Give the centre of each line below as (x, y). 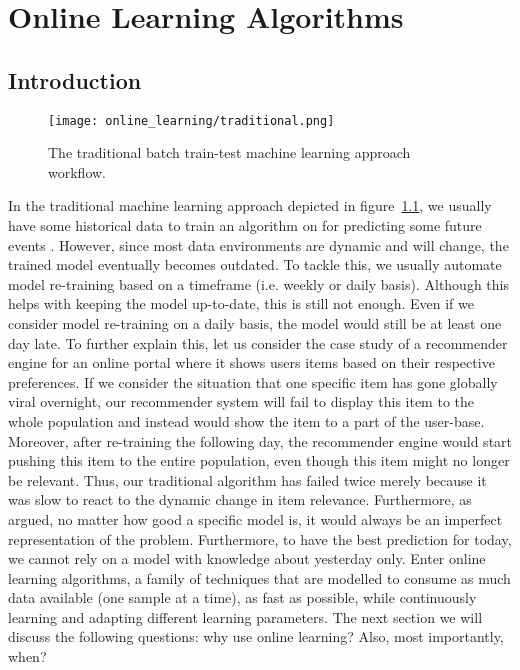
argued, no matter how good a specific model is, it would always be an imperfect (255, 518)
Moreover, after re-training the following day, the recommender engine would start (260, 440)
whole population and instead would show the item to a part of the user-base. (246, 420)
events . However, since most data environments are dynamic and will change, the (258, 244)
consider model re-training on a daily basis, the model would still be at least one (255, 322)
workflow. (77, 171)
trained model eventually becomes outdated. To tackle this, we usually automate (255, 264)
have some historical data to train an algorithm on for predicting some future (245, 225)
